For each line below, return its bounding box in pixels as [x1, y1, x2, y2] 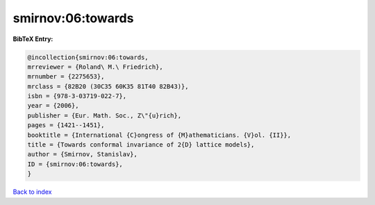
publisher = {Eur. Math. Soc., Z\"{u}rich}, [27, 111, 182, 120]
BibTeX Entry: [12, 35, 53, 43]
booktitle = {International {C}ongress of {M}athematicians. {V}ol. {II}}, [27, 131, 292, 139]
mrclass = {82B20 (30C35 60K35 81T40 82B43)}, [27, 82, 189, 90]
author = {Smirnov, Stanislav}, [27, 150, 138, 158]
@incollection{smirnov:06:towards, [27, 53, 149, 61]
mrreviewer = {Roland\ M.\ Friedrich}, [27, 63, 163, 71]
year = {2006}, [27, 101, 79, 110]
